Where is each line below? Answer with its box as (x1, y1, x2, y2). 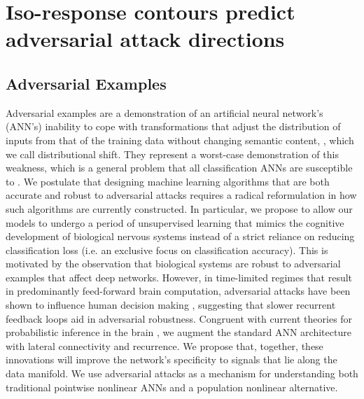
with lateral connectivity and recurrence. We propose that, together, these (6, 338, 323, 353)
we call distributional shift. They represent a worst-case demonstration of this (6, 146, 339, 161)
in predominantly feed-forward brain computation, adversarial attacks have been (6, 283, 351, 298)
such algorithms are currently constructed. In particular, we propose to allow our (6, 201, 353, 216)
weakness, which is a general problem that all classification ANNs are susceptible (6, 160, 353, 175)
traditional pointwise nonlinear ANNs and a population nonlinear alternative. (6, 379, 338, 394)
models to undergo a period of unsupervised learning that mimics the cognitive (6, 215, 344, 230)
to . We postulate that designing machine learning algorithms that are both (6, 174, 330, 188)
